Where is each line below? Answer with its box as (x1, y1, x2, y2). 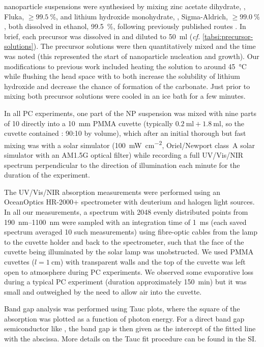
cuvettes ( (4, 256, 35, 267)
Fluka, (4, 11, 24, 21)
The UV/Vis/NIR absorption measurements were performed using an (4, 186, 221, 197)
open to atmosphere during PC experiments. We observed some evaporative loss (4, 266, 254, 277)
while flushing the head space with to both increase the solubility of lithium (4, 71, 240, 81)
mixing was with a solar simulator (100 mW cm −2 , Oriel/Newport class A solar (4, 138, 255, 150)
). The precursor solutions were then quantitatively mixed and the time (33, 41, 256, 51)
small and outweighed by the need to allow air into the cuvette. (4, 286, 202, 297)
